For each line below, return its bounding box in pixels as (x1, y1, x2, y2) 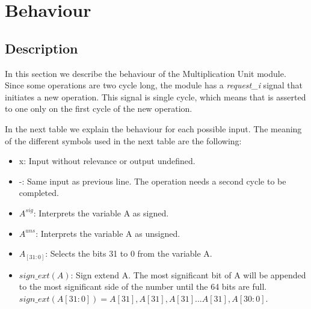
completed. (19, 186, 59, 199)
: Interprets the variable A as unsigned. (35, 227, 180, 239)
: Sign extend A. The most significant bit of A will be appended (70, 268, 306, 281)
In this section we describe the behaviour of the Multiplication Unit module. (5, 67, 286, 79)
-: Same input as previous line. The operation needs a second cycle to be (19, 174, 286, 187)
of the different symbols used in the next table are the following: (5, 134, 242, 147)
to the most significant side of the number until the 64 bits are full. (19, 280, 267, 293)
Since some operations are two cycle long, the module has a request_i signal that (5, 79, 303, 91)
